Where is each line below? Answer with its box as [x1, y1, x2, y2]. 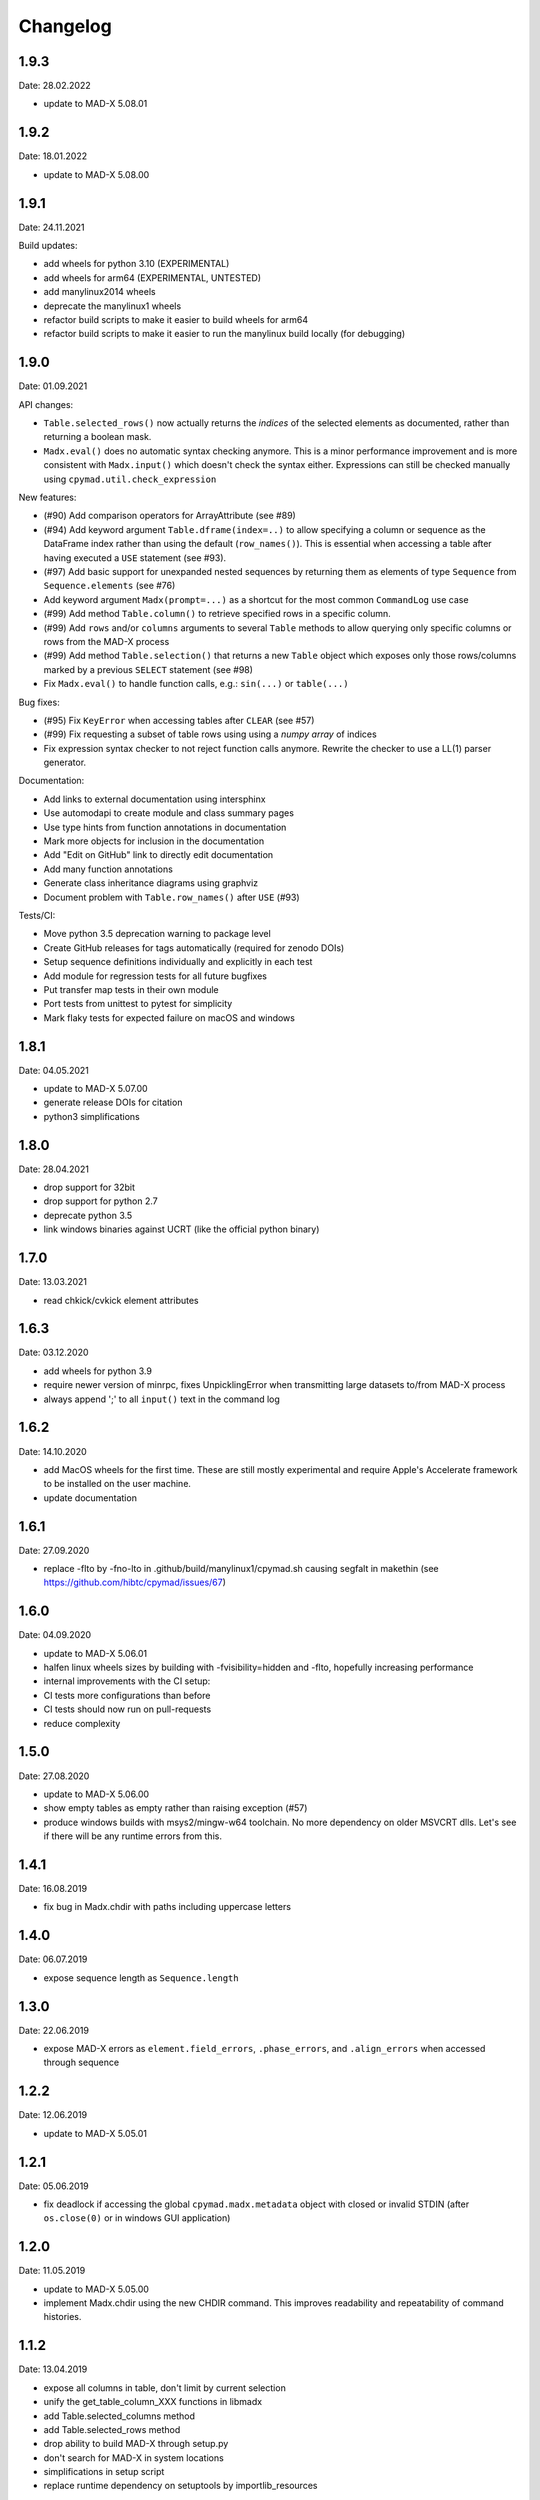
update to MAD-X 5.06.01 [43, 1647, 148, 1659]
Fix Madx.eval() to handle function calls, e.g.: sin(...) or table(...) [43, 678, 349, 690]
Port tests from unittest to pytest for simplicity [43, 998, 233, 1010]
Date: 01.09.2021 [18, 380, 88, 392]
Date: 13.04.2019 [18, 2363, 88, 2375]
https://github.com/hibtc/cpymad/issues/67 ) [43, 1576, 227, 1589]
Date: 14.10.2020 [18, 1445, 87, 1457]
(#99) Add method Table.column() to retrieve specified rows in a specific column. [43, 608, 391, 620]
